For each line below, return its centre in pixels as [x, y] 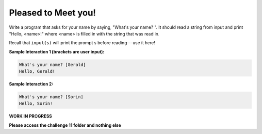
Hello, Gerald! [37, 71]
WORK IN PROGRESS [31, 116]
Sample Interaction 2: [31, 84]
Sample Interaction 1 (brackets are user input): [57, 51]
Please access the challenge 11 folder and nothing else [65, 125]
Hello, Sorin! [36, 104]
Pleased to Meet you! [53, 13]
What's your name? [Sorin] [51, 97]
